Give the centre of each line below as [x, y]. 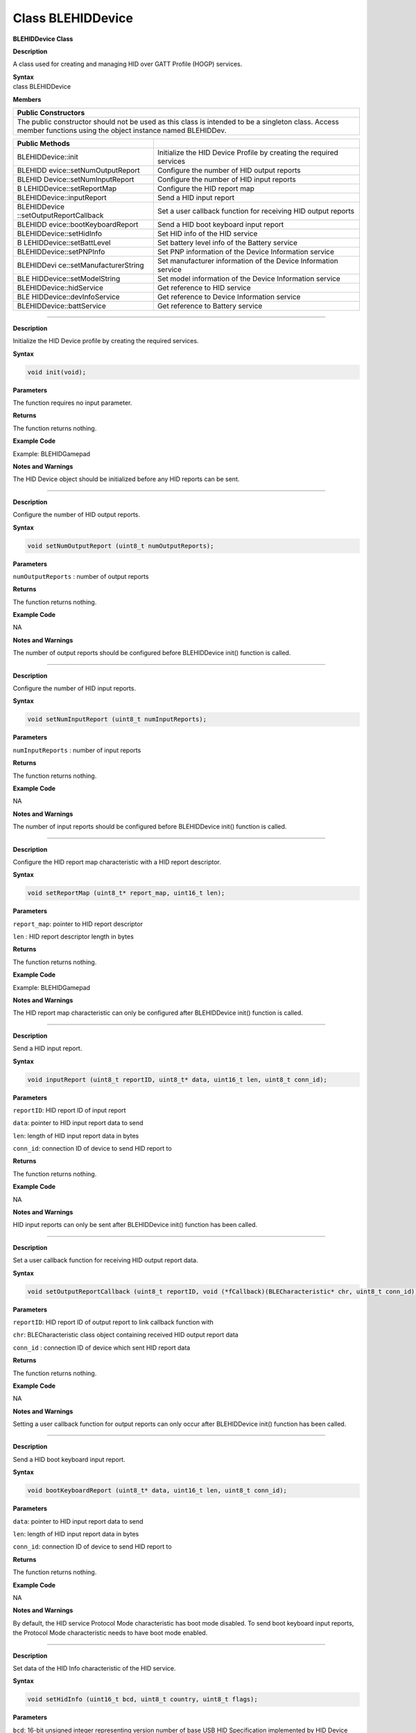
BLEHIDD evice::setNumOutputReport [78, 170]
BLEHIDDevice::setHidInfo [60, 234]
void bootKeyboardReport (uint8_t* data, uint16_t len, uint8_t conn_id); [157, 1491]
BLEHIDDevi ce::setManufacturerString [80, 265]
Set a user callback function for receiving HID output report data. [105, 1260]
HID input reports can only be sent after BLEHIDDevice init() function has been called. [135, 1225]
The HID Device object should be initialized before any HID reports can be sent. [126, 479]
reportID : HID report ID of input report [69, 1110]
